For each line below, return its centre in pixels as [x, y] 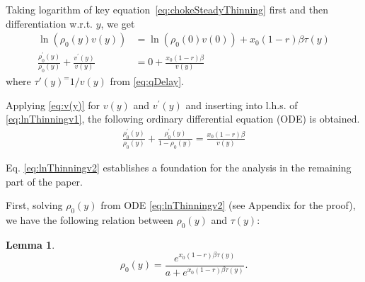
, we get [118, 23]
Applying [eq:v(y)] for [53, 105]
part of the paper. [44, 181]
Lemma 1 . [30, 244]
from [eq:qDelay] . [147, 81]
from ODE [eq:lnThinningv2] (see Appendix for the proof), [228, 205]
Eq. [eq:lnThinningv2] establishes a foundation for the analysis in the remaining [179, 168]
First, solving [34, 205]
